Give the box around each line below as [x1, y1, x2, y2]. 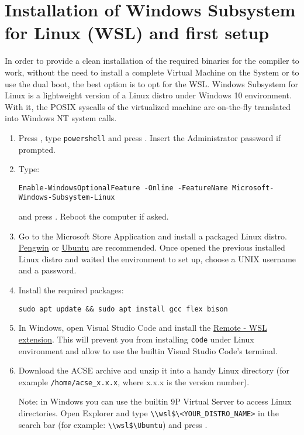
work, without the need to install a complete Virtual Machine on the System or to [5, 66, 299, 78]
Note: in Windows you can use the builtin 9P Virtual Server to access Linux [18, 395, 292, 407]
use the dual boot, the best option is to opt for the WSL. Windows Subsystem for [5, 77, 299, 90]
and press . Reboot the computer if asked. [18, 210, 169, 222]
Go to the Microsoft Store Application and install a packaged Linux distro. [18, 230, 287, 242]
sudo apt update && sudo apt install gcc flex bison [18, 304, 228, 313]
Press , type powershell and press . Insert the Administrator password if [18, 131, 281, 143]
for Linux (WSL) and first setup [5, 20, 270, 44]
